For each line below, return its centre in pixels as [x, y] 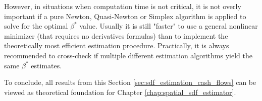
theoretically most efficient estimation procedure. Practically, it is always [117, 45]
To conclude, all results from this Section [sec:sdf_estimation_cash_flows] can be [130, 82]
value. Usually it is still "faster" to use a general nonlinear [169, 26]
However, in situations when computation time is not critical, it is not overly [123, 6]
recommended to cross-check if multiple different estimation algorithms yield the [128, 55]
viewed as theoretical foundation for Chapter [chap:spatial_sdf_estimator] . [120, 92]
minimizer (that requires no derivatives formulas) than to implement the [116, 35]
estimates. [46, 65]
